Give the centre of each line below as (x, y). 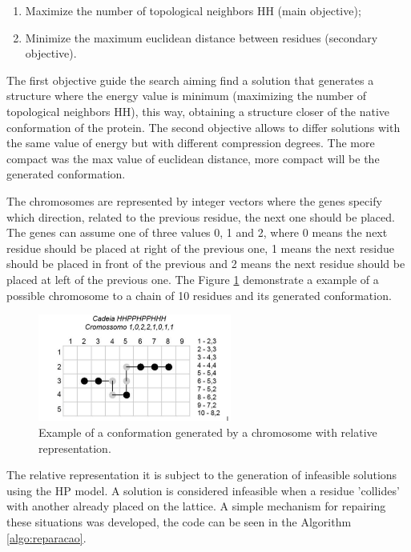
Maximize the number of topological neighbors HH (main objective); (193, 10)
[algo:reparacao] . (46, 537)
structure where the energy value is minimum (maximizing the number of (187, 96)
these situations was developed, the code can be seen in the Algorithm (179, 521)
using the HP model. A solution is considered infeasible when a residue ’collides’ (203, 490)
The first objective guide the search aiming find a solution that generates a (190, 80)
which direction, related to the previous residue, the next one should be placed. (201, 216)
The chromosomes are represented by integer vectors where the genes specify (194, 200)
